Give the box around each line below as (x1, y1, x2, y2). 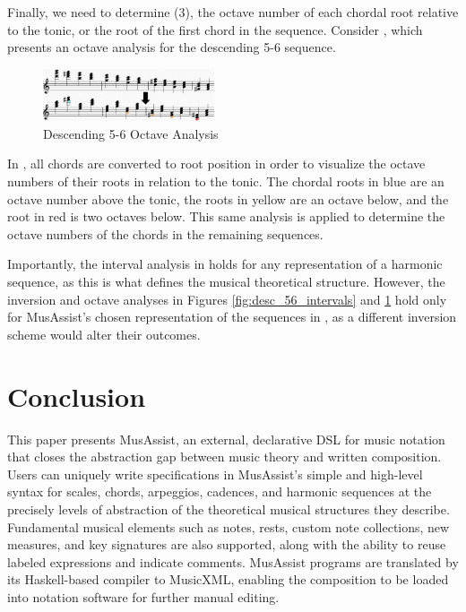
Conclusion (7, 377, 146, 414)
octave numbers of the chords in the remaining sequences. (7, 224, 324, 243)
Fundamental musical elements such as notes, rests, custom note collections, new (7, 517, 450, 536)
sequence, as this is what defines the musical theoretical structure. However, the (7, 272, 445, 291)
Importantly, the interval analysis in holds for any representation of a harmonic (7, 254, 443, 273)
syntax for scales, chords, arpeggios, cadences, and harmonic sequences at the (7, 482, 432, 501)
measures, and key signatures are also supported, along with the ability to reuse (7, 535, 446, 554)
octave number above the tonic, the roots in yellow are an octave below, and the (7, 189, 449, 208)
